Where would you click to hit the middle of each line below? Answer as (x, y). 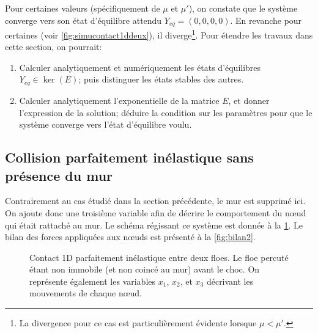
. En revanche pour (266, 20)
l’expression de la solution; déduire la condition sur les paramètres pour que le (166, 112)
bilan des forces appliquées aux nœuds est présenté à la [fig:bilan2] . (130, 237)
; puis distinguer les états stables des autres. (161, 79)
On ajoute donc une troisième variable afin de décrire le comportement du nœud (156, 212)
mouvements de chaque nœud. (86, 293)
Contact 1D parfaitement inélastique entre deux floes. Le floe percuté (159, 257)
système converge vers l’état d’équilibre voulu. (105, 124)
